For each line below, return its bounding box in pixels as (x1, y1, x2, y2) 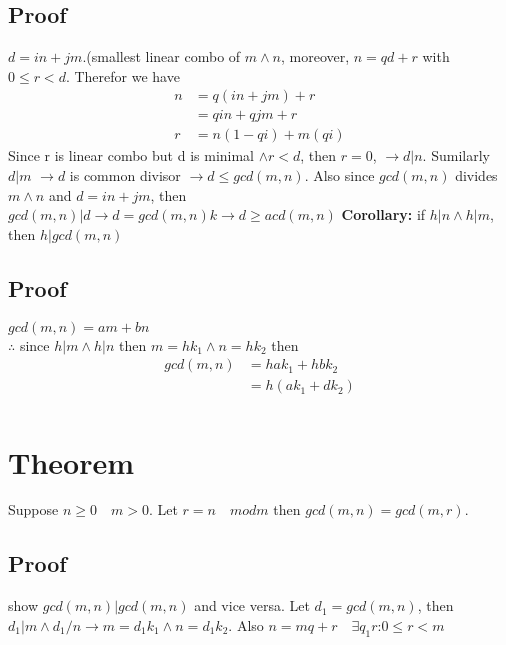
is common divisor (69, 165, 181, 186)
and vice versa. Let (194, 595, 310, 616)
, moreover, (281, 46, 350, 67)
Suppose (8, 499, 59, 520)
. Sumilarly (422, 145, 490, 166)
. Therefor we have (65, 65, 180, 86)
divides (455, 165, 498, 186)
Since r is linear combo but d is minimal (8, 145, 255, 166)
